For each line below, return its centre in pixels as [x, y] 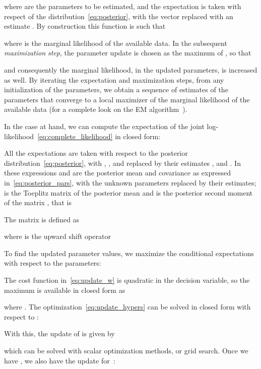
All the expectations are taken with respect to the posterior [96, 153]
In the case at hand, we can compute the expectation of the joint [104, 126]
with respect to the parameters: [53, 263]
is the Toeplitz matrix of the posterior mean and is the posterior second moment [128, 192]
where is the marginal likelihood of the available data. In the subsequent [116, 43]
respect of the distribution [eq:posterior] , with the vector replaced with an [119, 16]
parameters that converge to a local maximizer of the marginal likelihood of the [127, 99]
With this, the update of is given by [59, 333]
